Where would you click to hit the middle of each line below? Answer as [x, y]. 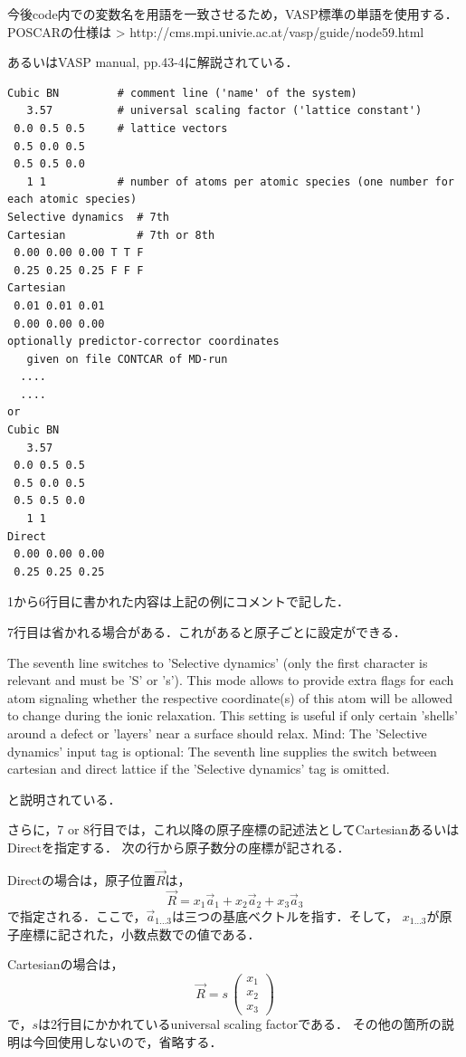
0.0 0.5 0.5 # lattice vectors [121, 128]
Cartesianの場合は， [66, 964]
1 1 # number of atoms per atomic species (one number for [240, 181]
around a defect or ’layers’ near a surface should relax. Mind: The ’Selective [217, 733]
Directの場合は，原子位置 [81, 879]
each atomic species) [72, 200]
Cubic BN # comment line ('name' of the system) [182, 93]
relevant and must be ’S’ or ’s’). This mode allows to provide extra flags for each [231, 680]
